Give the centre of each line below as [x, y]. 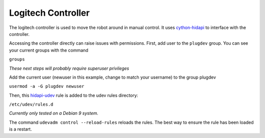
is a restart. [20, 129]
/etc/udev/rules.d [31, 105]
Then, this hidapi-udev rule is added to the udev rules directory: [74, 95]
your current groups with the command [49, 50]
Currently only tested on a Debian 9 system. [54, 113]
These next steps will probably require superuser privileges [69, 68]
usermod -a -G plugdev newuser [47, 86]
